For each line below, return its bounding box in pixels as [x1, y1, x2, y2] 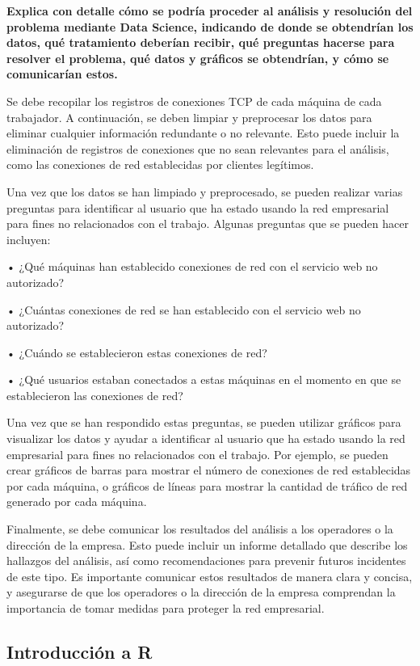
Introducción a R [6, 639, 153, 664]
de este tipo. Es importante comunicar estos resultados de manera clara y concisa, [6, 567, 413, 584]
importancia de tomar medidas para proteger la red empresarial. [6, 600, 325, 616]
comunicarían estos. [6, 65, 118, 82]
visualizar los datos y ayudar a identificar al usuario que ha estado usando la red [6, 430, 405, 447]
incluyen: [6, 230, 51, 247]
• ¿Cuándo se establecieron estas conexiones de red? [6, 344, 267, 360]
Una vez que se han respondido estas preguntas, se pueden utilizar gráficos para [6, 414, 401, 431]
